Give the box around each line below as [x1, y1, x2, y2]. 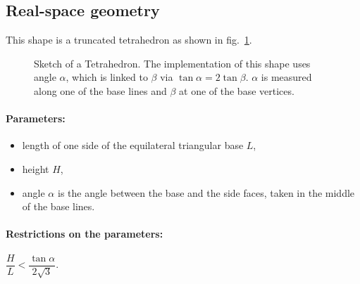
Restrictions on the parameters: [6, 226, 163, 241]
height [22, 161, 49, 176]
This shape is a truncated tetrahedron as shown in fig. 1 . [6, 32, 252, 47]
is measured [261, 70, 312, 84]
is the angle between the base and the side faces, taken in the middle [57, 185, 355, 200]
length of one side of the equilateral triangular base [22, 138, 244, 153]
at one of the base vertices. [179, 83, 294, 98]
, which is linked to [66, 70, 148, 84]
